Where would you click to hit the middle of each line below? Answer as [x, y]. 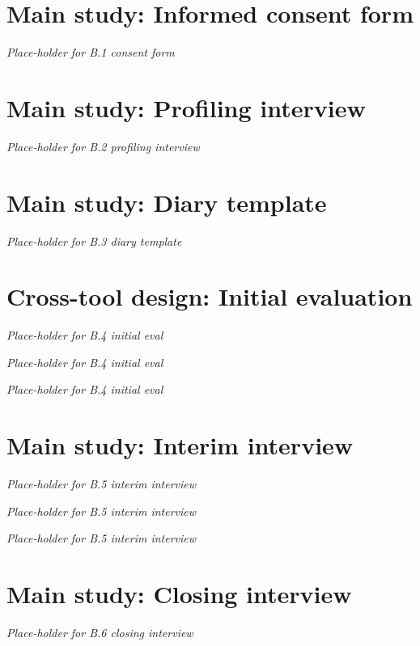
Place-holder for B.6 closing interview [100, 633]
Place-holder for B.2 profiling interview [103, 146]
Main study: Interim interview [180, 445]
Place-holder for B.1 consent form [91, 52]
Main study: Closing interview [179, 594]
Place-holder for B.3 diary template [94, 241]
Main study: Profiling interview [186, 107]
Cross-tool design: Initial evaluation [210, 296]
